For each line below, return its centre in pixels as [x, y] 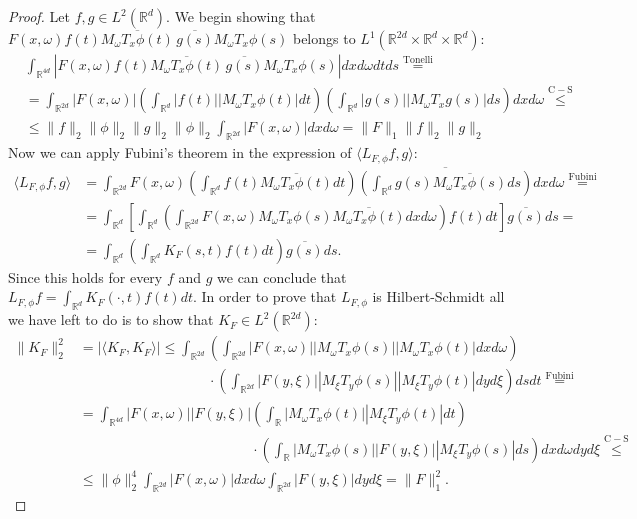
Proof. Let [39, 16]
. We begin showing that [241, 16]
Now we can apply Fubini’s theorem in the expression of [180, 152]
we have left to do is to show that [111, 319]
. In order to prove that [265, 296]
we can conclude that [282, 276]
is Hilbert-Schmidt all [438, 296]
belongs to [324, 38]
